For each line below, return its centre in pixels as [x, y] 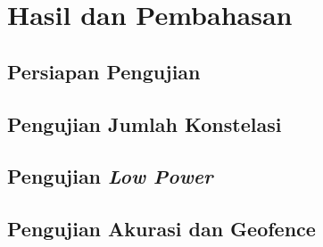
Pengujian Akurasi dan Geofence [161, 229]
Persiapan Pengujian [104, 71]
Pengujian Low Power [110, 176]
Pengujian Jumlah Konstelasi [145, 123]
